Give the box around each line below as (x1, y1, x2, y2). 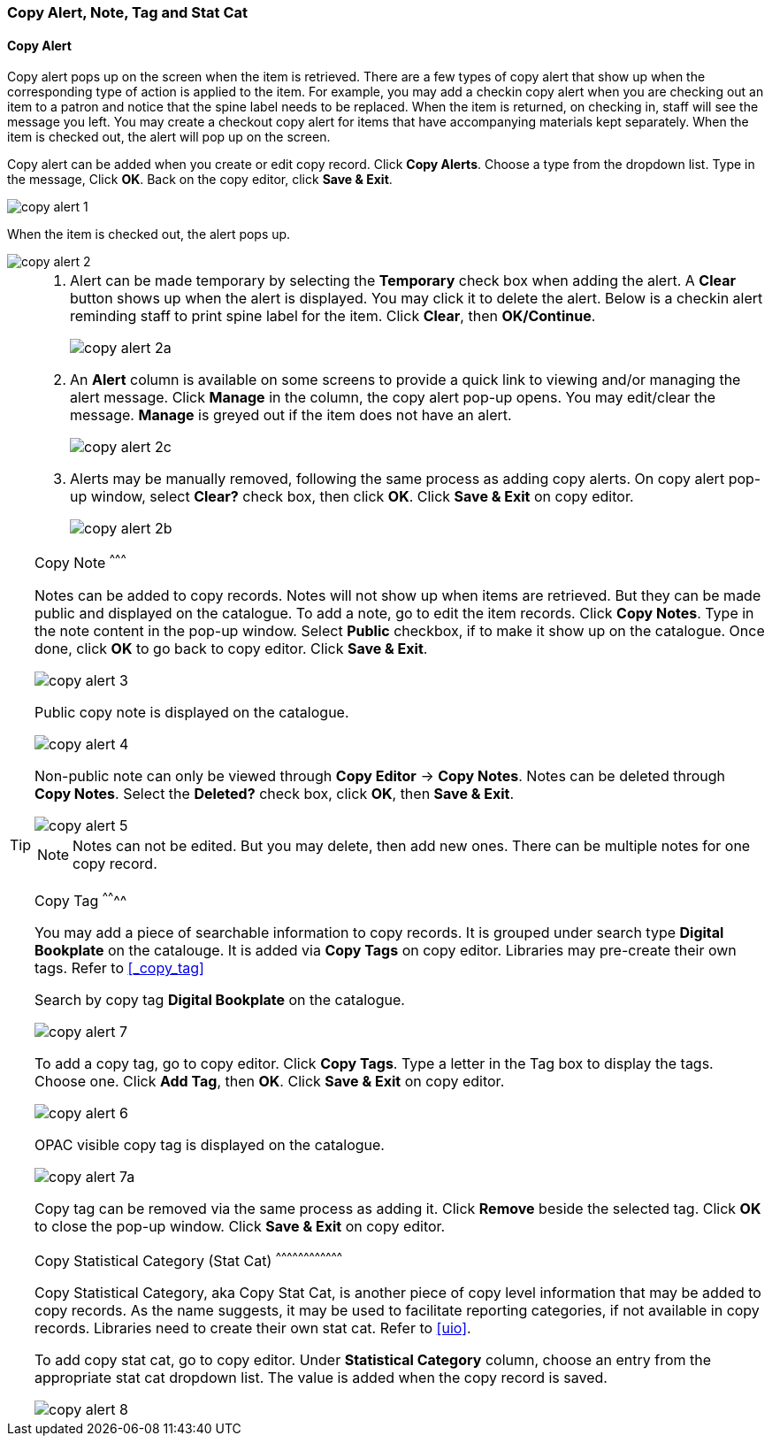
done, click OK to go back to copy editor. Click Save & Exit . (34, 639, 428, 657)
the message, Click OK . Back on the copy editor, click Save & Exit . (7, 172, 393, 188)
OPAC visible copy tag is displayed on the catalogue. (34, 1135, 385, 1154)
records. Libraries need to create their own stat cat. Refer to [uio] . (34, 1319, 471, 1338)
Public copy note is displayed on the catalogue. (34, 702, 349, 721)
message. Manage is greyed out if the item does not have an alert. (70, 406, 512, 425)
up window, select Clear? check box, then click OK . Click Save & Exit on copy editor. (70, 487, 634, 506)
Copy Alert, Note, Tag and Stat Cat (7, 4, 248, 21)
